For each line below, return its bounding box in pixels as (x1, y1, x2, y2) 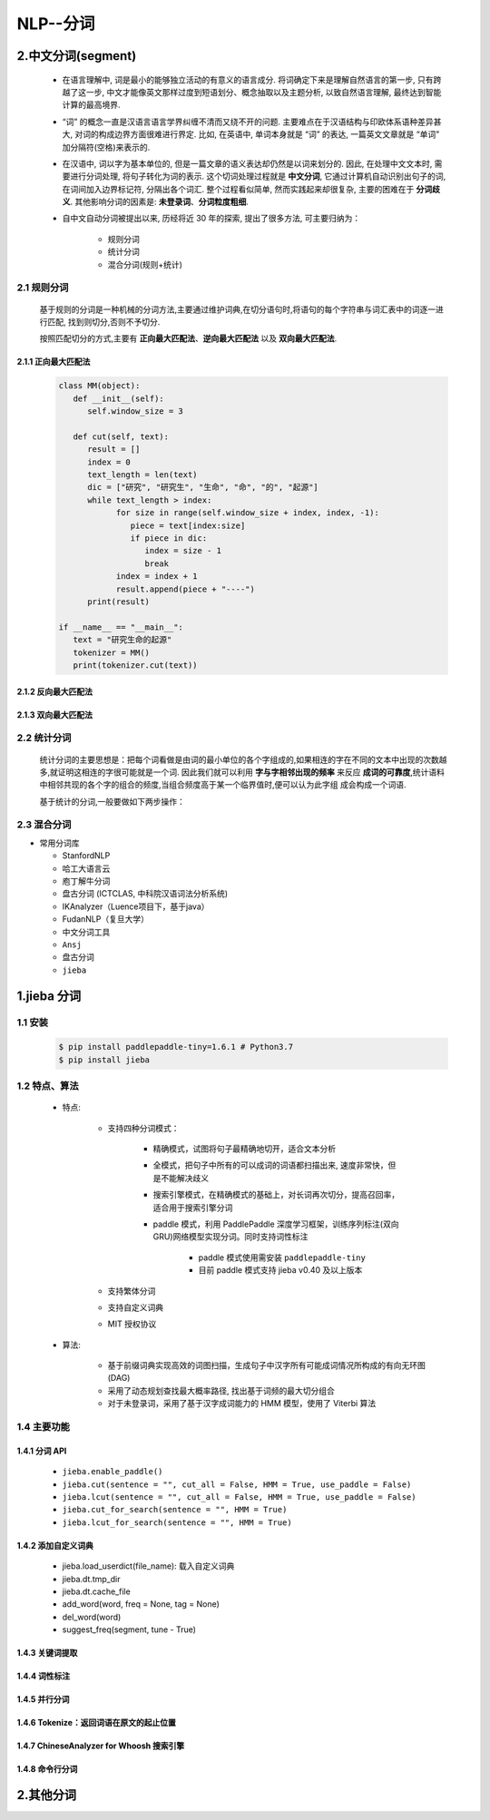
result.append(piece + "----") (115, 583, 256, 594)
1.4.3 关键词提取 (16, 1648, 78, 1659)
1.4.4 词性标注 (16, 1670, 71, 1682)
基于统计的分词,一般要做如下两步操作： (39, 796, 186, 807)
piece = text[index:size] (130, 520, 246, 531)
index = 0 (87, 456, 132, 467)
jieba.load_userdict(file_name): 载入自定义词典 (62, 1561, 235, 1571)
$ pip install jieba (58, 1054, 150, 1065)
